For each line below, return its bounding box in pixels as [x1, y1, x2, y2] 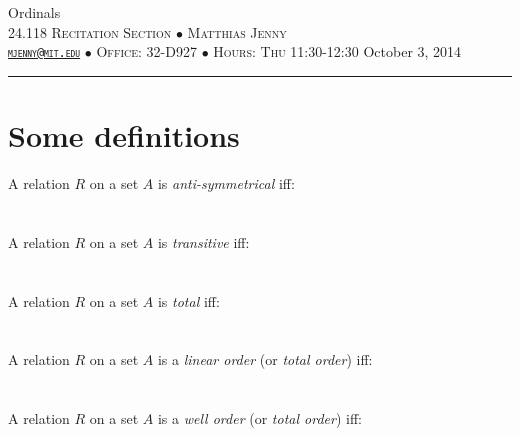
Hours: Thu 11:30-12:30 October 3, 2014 [213, 41, 462, 62]
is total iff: [157, 290, 220, 311]
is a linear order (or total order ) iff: [157, 349, 373, 370]
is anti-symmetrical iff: [157, 172, 295, 193]
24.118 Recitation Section [8, 21, 172, 42]
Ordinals [8, 2, 61, 22]
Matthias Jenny [187, 21, 287, 42]
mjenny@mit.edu [8, 46, 81, 61]
